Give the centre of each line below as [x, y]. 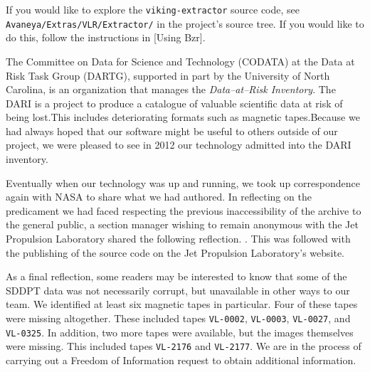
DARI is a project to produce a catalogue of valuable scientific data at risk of [174, 103]
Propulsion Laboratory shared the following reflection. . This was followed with [178, 239]
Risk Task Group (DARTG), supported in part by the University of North [168, 75]
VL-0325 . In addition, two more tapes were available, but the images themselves [180, 332]
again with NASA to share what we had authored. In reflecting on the [159, 197]
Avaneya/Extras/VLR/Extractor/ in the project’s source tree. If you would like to [185, 23]
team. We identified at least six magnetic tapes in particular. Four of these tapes [182, 304]
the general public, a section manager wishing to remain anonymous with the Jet [182, 224]
